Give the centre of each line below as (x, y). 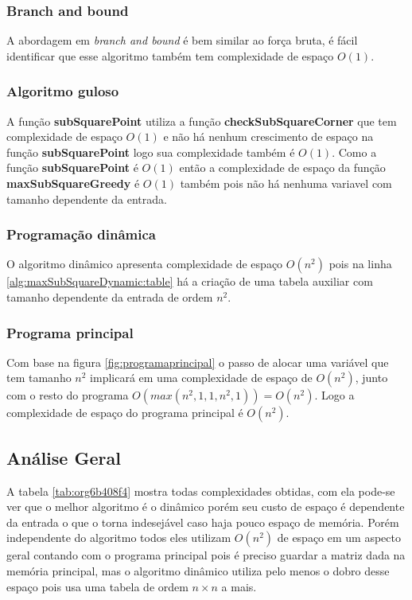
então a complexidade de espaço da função (282, 168)
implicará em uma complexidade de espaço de (201, 378)
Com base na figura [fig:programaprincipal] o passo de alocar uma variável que (198, 362)
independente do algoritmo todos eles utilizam (119, 538)
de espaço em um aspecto (339, 538)
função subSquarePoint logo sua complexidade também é (151, 152)
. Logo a (334, 395)
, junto (371, 378)
